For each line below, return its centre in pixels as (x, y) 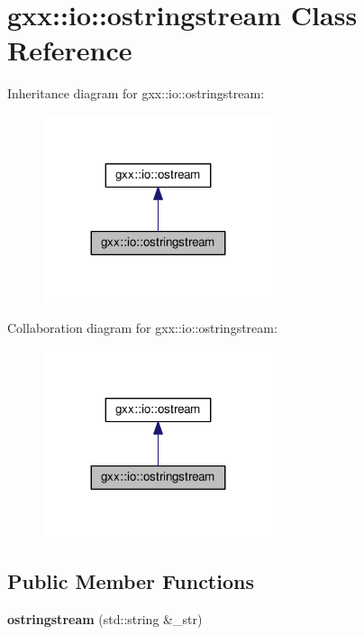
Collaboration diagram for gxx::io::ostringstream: (142, 328)
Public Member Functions (131, 580)
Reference (70, 50)
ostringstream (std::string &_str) (105, 618)
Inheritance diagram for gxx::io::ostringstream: (136, 93)
